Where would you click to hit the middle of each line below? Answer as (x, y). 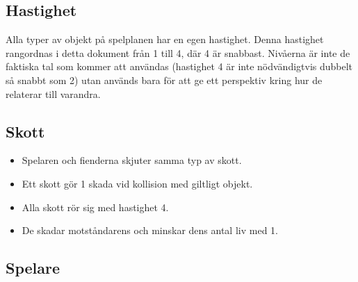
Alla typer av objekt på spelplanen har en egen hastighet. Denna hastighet (165, 39)
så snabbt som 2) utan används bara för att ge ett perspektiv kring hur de (164, 80)
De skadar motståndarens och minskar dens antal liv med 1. (150, 230)
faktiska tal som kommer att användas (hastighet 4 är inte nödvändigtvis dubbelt (179, 66)
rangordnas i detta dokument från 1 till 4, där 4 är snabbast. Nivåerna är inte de (178, 52)
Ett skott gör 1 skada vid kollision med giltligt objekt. (137, 183)
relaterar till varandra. (53, 93)
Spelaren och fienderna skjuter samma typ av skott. (132, 160)
